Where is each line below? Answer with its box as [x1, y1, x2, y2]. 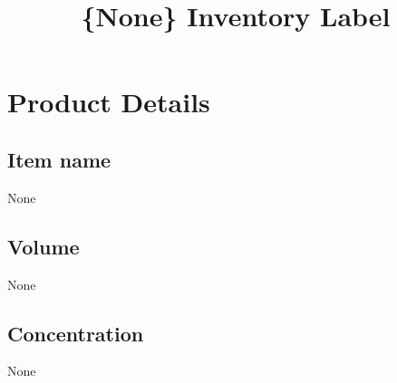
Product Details [7, 83, 210, 120]
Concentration [7, 319, 144, 347]
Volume [7, 232, 80, 260]
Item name [7, 145, 111, 173]
